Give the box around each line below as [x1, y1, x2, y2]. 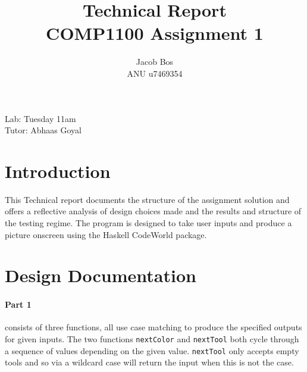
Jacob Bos [136, 55, 174, 68]
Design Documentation [5, 263, 196, 287]
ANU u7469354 [127, 67, 183, 79]
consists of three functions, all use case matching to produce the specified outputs [5, 321, 302, 333]
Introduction [5, 158, 111, 183]
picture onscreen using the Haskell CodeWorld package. [5, 228, 207, 240]
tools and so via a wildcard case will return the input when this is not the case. [5, 356, 294, 368]
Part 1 [5, 298, 32, 311]
